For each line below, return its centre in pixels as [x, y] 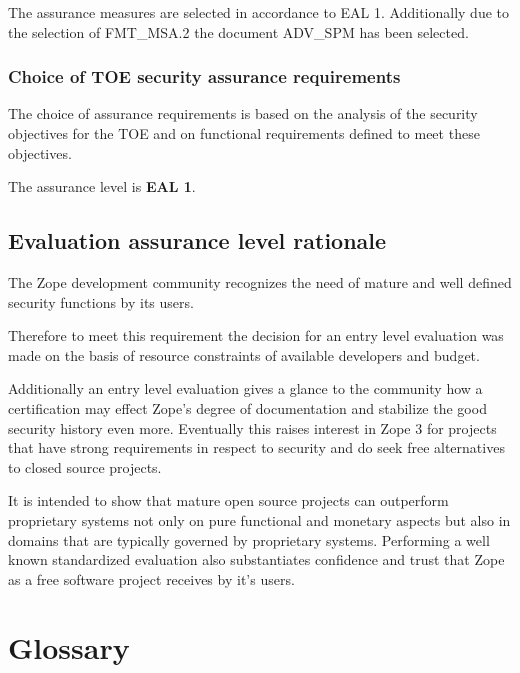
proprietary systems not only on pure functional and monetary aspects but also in [259, 519]
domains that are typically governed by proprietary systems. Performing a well [249, 539]
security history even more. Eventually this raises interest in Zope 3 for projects [252, 427]
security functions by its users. [101, 301]
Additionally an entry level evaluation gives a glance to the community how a [245, 388]
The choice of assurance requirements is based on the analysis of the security [243, 113]
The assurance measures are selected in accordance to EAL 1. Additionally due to [258, 12]
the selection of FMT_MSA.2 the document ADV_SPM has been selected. [238, 31]
